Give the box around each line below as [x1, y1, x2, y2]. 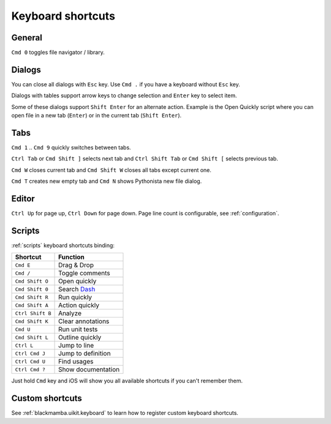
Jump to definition [58, 349, 111, 358]
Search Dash [58, 285, 96, 294]
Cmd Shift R [15, 294, 48, 300]
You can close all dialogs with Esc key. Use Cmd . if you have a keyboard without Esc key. [11, 80, 240, 88]
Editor [11, 193, 35, 204]
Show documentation [58, 365, 120, 374]
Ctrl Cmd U [15, 358, 46, 365]
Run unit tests [58, 325, 98, 333]
